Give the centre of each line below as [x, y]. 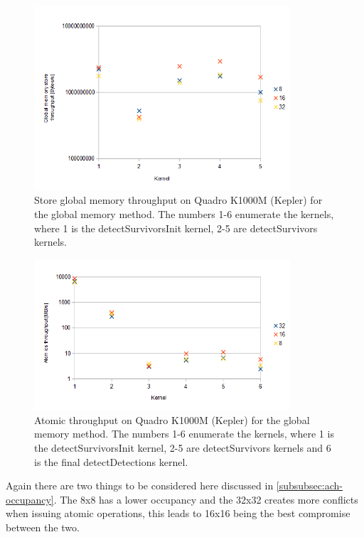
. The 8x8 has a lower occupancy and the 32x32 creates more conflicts [206, 499]
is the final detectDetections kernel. [111, 461]
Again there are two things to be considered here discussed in [140, 486]
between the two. [43, 527]
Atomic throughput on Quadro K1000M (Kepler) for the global [172, 419]
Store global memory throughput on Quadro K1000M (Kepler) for [178, 200]
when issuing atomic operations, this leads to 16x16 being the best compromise [178, 513]
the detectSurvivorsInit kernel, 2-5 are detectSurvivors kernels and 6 [183, 448]
